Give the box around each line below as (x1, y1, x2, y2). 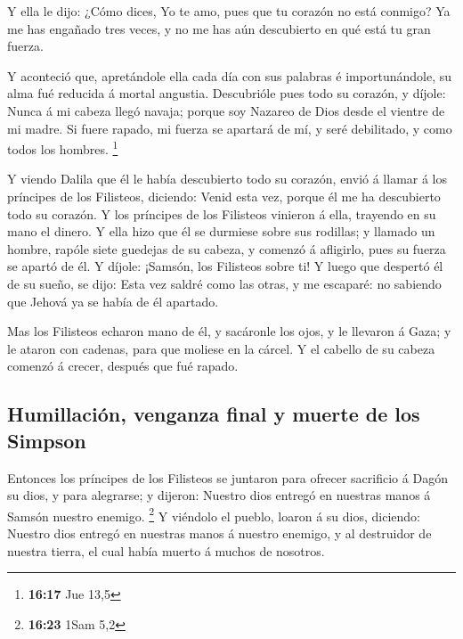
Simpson (7, 426, 86, 454)
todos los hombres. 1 (7, 137, 118, 158)
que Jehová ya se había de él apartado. (7, 291, 219, 310)
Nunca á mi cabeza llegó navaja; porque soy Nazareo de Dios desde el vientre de (7, 101, 445, 119)
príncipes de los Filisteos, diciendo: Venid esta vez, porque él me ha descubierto (7, 187, 441, 205)
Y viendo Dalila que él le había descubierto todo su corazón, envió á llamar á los (7, 169, 448, 188)
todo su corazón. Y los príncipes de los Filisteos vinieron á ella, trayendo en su (7, 204, 436, 223)
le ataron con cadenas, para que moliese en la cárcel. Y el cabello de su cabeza (7, 339, 435, 357)
